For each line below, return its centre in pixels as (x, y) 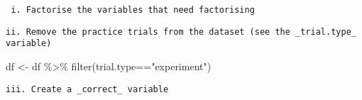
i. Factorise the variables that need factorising (133, 10)
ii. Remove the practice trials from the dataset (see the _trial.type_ (181, 32)
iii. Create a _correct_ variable (87, 89)
